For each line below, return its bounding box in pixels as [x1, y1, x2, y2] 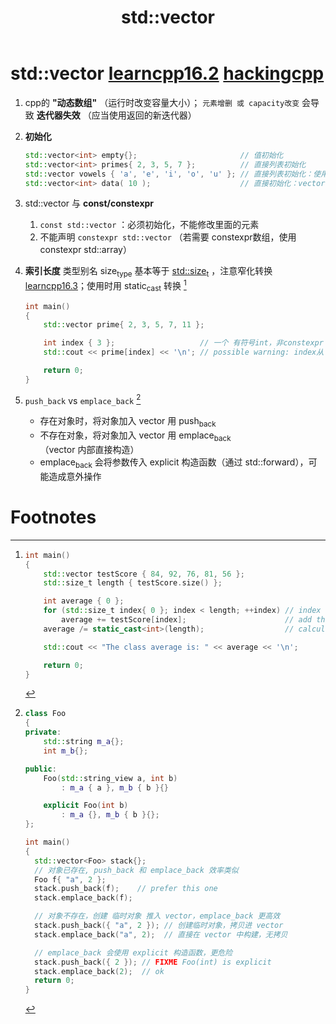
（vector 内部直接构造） [39, 444, 140, 456]
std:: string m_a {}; [43, 737, 125, 747]
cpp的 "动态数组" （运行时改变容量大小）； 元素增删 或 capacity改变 [24, 96, 300, 108]
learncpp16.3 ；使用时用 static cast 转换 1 [24, 278, 187, 294]
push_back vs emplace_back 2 [24, 392, 142, 406]
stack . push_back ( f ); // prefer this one [34, 884, 218, 894]
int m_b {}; [43, 746, 89, 756]
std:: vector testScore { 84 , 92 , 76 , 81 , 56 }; [43, 569, 245, 579]
